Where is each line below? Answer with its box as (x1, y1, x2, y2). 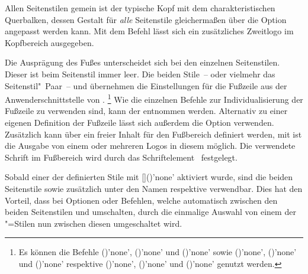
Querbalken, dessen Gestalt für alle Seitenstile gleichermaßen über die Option (5, 13, 287, 25)
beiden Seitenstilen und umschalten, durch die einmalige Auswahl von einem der (5, 206, 296, 218)
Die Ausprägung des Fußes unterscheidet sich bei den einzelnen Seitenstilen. (5, 56, 280, 68)
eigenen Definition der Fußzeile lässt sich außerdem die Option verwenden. (5, 116, 274, 128)
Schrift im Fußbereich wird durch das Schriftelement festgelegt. (5, 151, 238, 163)
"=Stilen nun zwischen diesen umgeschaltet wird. (5, 217, 182, 229)
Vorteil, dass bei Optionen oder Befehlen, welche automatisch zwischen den (5, 194, 278, 206)
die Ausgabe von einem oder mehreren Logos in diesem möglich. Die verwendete (5, 139, 296, 152)
